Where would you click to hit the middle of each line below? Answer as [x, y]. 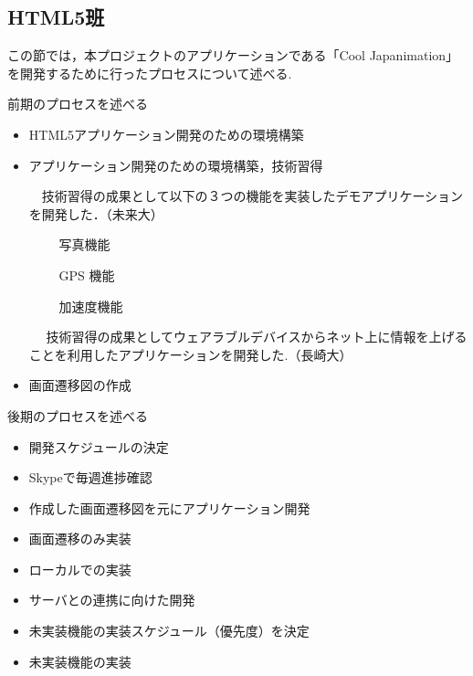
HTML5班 [56, 17]
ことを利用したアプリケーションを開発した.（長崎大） [190, 354]
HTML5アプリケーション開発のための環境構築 [166, 134]
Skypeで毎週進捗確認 [90, 477]
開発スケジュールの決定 [99, 446]
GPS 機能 [87, 275]
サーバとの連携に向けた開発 [112, 600]
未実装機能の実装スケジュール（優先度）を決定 [169, 631]
